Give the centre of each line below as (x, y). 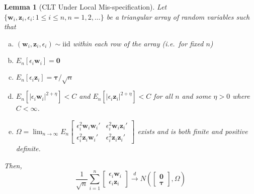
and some (196, 96)
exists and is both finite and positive (193, 131)
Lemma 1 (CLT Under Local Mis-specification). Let (86, 7)
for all (163, 96)
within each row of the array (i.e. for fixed (138, 43)
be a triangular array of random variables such (178, 16)
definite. (28, 148)
